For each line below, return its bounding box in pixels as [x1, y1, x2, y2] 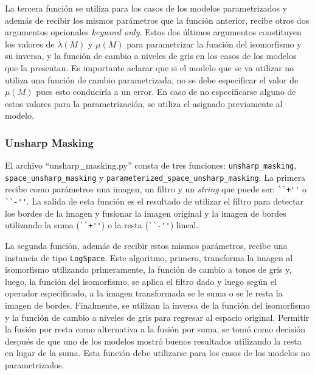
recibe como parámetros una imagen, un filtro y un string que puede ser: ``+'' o [5, 183, 307, 195]
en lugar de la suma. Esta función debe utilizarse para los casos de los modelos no [5, 346, 310, 359]
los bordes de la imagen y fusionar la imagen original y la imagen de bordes [5, 206, 286, 219]
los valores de [5, 37, 55, 50]
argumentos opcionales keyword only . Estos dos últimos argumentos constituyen [5, 26, 302, 38]
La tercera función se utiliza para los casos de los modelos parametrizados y [5, 2, 288, 14]
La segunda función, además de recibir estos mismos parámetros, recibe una [5, 239, 288, 252]
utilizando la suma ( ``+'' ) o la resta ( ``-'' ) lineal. [5, 219, 199, 231]
